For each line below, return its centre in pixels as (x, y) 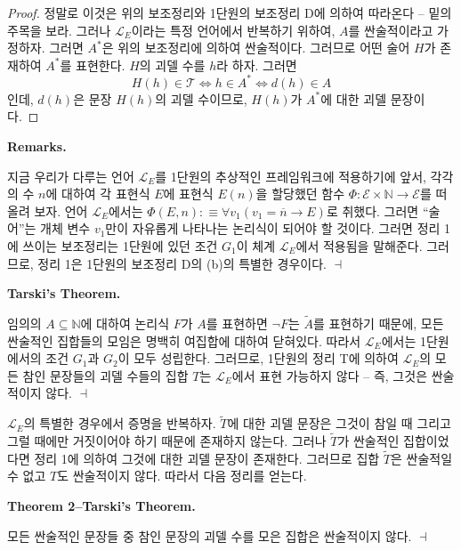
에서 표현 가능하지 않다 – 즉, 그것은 (330, 375)
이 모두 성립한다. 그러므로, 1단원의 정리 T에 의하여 (258, 358)
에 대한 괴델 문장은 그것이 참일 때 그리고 (339, 423)
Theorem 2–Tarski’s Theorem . (101, 506)
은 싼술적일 (422, 458)
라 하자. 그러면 (257, 65)
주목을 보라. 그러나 (59, 30)
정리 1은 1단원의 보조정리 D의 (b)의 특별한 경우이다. (182, 263)
